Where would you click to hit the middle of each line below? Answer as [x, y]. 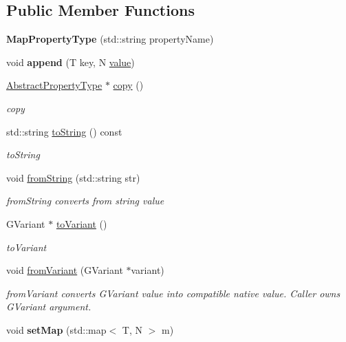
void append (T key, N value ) [71, 62]
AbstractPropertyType [54, 85]
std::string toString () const [64, 131]
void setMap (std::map [56, 329]
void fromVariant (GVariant [65, 270]
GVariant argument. [49, 307]
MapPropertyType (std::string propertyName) [110, 39]
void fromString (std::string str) [73, 177]
